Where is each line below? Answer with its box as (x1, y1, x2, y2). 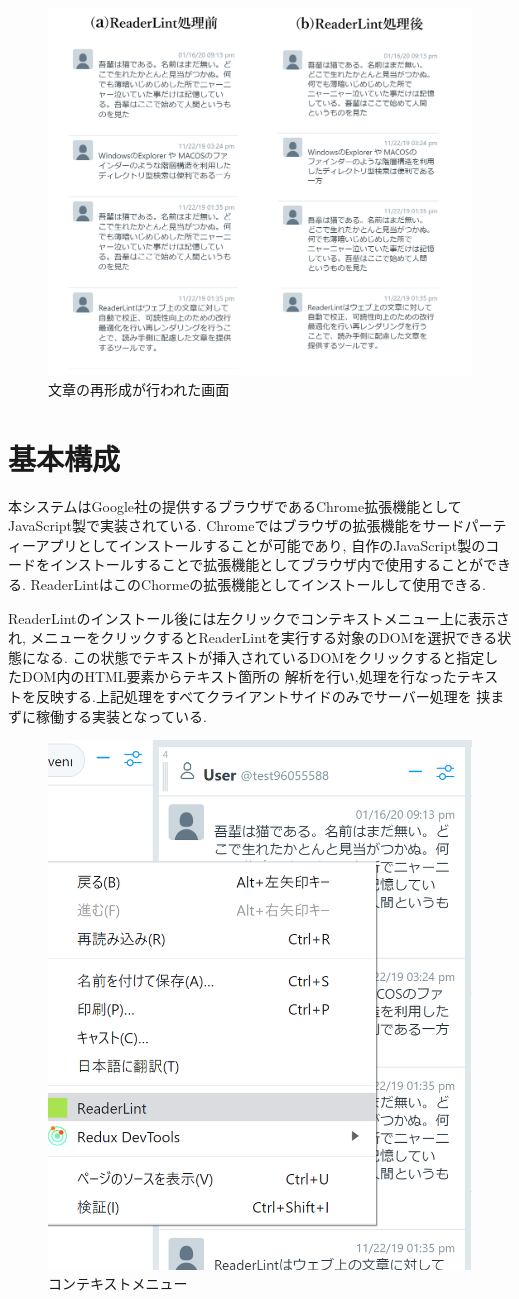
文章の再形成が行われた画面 (48, 378, 230, 399)
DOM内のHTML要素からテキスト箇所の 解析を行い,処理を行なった (21, 666, 457, 687)
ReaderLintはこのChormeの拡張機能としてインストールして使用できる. (30, 573, 486, 594)
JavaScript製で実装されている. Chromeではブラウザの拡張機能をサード (8, 515, 465, 536)
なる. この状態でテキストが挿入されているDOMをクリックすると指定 (35, 646, 485, 667)
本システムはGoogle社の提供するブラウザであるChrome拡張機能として (8, 495, 462, 516)
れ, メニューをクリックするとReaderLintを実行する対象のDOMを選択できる (8, 627, 498, 648)
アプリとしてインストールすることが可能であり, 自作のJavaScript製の (35, 534, 486, 555)
